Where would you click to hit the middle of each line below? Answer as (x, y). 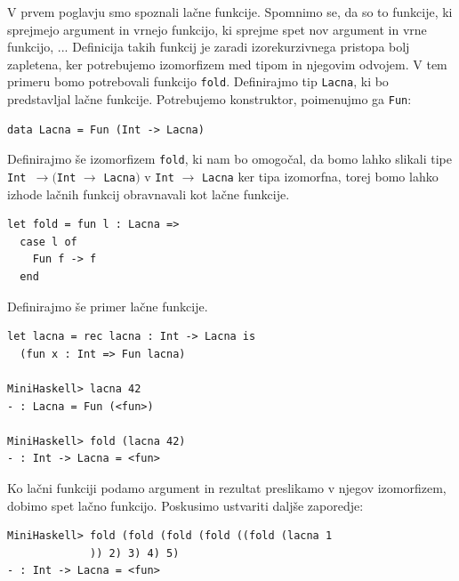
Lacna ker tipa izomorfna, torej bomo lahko (320, 176)
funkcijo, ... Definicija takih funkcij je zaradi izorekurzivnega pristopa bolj (209, 47)
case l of (48, 242)
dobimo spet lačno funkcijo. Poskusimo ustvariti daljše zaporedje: (185, 505)
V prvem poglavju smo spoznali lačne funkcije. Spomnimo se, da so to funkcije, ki (230, 12)
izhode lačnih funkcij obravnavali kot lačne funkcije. (149, 194)
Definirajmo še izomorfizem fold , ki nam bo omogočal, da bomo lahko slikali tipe (230, 159)
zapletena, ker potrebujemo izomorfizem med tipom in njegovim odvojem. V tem (227, 64)
